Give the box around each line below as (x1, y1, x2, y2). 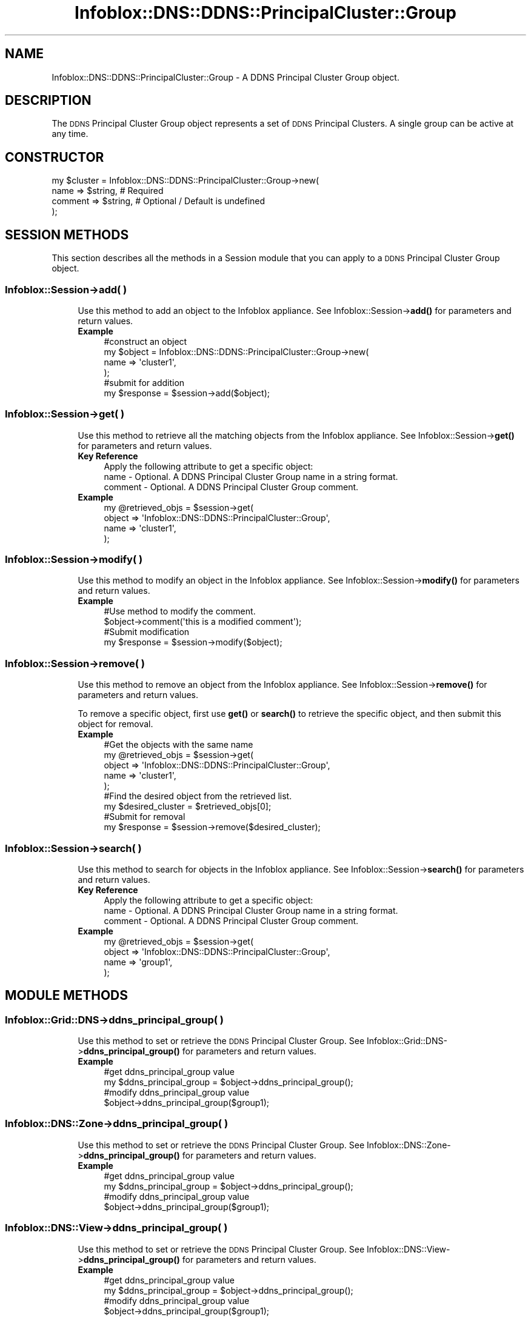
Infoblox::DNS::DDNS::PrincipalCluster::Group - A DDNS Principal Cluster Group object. (52, 72, 399, 82)
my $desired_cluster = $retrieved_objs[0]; (104, 801, 272, 812)
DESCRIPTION (5, 93, 92, 108)
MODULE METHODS (5, 988, 129, 1003)
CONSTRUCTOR (5, 149, 104, 165)
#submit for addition (104, 377, 185, 388)
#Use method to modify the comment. (104, 606, 256, 617)
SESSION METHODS (5, 227, 129, 242)
